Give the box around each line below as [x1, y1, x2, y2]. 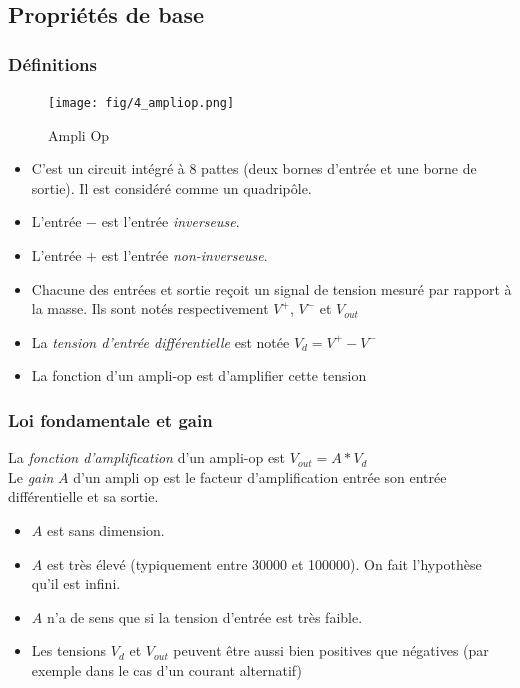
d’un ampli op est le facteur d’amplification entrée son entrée [73, 466, 447, 487]
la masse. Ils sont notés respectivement [31, 298, 269, 319]
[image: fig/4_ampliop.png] [48, 96, 235, 110]
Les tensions [31, 640, 107, 661]
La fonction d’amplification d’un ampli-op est [8, 447, 286, 468]
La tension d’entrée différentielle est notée [31, 331, 290, 352]
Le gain [8, 466, 54, 487]
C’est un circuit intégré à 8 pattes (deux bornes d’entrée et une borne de [31, 158, 477, 179]
